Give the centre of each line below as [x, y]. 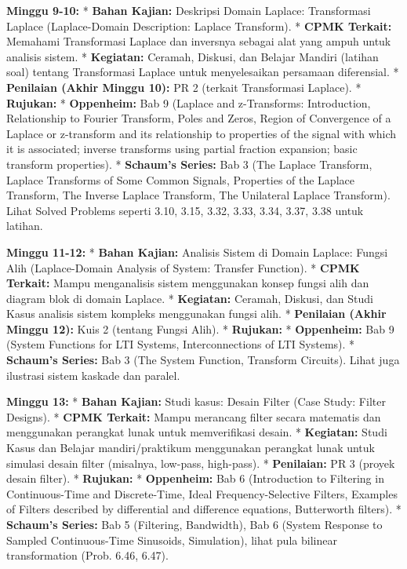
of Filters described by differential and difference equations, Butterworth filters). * [204, 509]
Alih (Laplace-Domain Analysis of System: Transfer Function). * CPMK [183, 267]
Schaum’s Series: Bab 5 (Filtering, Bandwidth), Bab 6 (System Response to [194, 524]
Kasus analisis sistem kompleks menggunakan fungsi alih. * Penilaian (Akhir [196, 314]
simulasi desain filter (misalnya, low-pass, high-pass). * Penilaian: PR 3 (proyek [201, 463]
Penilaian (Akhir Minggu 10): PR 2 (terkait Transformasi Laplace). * [184, 87]
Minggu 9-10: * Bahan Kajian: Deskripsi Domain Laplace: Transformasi [189, 10]
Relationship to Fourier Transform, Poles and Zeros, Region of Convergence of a [199, 118]
